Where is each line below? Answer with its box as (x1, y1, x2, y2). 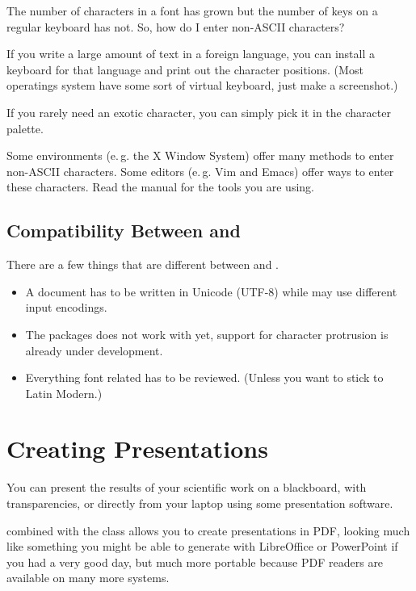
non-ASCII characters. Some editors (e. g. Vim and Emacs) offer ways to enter (6, 162, 394, 179)
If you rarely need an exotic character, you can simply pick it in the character (6, 103, 391, 120)
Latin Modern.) (25, 384, 103, 401)
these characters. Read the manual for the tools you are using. (6, 178, 314, 195)
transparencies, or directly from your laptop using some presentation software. (6, 495, 393, 512)
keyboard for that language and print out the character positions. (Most (6, 61, 363, 78)
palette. (6, 119, 44, 136)
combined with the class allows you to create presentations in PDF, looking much (6, 522, 410, 539)
